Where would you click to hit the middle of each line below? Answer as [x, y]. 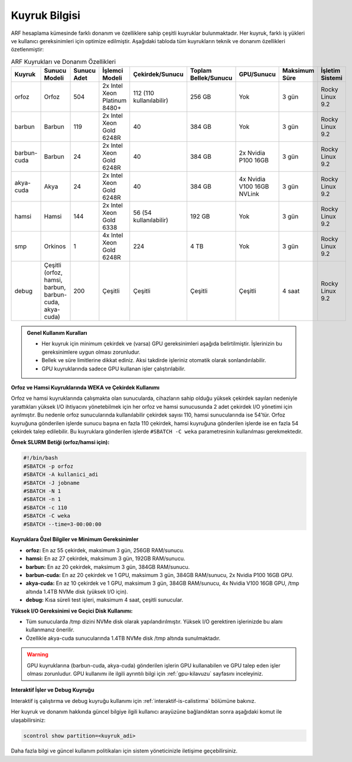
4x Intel [113, 235]
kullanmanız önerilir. [50, 630]
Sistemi [332, 78]
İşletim [331, 71]
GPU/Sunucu [257, 74]
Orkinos [55, 246]
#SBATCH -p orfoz [48, 466]
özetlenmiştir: [27, 50]
